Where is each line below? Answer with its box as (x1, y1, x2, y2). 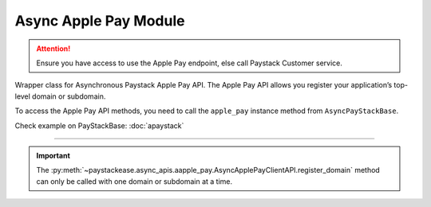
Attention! (36, 44, 71, 53)
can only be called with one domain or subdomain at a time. (36, 176, 233, 186)
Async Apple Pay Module (14, 12, 185, 29)
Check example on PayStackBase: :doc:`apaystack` (14, 120, 184, 131)
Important (36, 150, 71, 160)
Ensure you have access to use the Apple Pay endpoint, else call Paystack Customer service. (36, 58, 343, 68)
